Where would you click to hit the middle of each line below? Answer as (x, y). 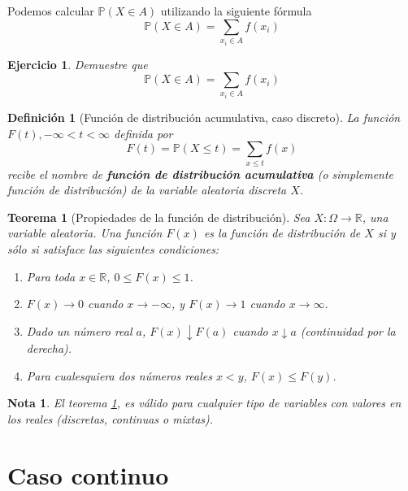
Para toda (51, 276)
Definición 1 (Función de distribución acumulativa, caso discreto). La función (204, 117)
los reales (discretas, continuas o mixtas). (111, 419)
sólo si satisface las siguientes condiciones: (113, 249)
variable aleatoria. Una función (85, 233)
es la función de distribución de (282, 233)
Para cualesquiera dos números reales (119, 375)
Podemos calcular (51, 11)
